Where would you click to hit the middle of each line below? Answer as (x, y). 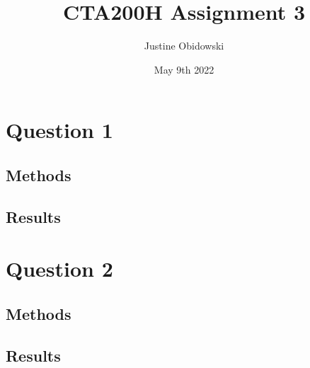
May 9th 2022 (184, 69)
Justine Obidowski (184, 46)
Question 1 (59, 130)
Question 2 (59, 269)
